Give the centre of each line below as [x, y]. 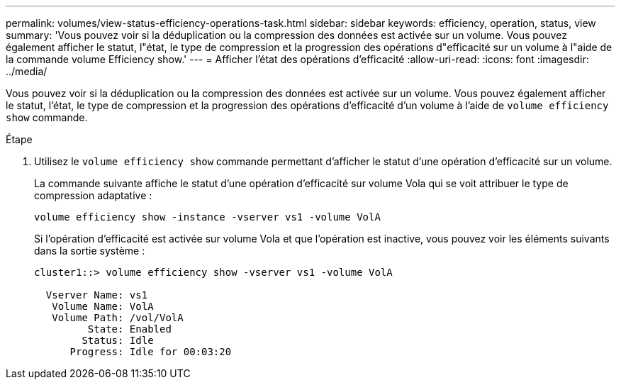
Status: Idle [118, 340]
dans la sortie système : [90, 251]
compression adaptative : [93, 195]
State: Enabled [129, 329]
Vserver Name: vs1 [97, 295]
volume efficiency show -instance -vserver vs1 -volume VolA [207, 217]
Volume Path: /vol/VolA [118, 318]
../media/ [27, 71]
